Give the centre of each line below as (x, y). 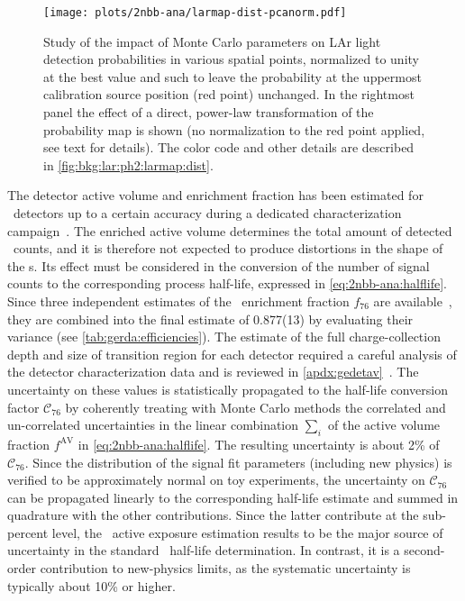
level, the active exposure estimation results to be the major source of (247, 532)
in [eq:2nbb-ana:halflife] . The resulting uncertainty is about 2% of (259, 444)
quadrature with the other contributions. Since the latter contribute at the (213, 515)
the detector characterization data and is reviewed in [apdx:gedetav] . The (213, 372)
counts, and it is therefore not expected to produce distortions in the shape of (228, 248)
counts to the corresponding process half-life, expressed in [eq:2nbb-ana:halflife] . (227, 283)
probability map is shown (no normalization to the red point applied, (234, 129)
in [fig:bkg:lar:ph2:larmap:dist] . (128, 164)
